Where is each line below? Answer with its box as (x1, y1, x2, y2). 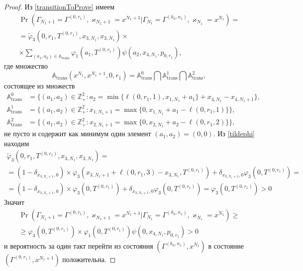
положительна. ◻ (62, 254, 116, 264)
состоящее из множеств (4, 81, 75, 91)
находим (4, 138, 29, 148)
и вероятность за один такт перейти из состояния (4, 240, 153, 251)
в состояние (208, 240, 244, 251)
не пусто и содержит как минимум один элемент (4, 128, 151, 139)
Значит (4, 197, 24, 207)
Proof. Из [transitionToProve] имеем (4, 1, 114, 11)
